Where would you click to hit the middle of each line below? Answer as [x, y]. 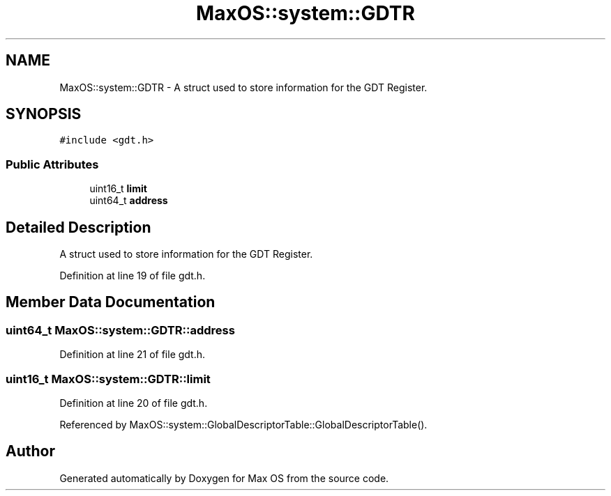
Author [30, 451]
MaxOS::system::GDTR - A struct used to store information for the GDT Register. [243, 87]
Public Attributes [52, 164]
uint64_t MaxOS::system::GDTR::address [120, 330]
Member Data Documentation [111, 302]
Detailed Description [78, 227]
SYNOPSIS [44, 114]
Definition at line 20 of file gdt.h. [134, 403]
